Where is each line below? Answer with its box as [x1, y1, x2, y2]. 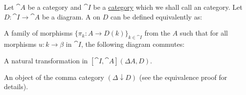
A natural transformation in [4, 55, 88, 65]
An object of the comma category [4, 72, 104, 82]
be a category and [27, 2, 82, 12]
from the [144, 28, 171, 38]
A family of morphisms [4, 28, 73, 38]
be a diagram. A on [42, 11, 101, 21]
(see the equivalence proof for [139, 72, 227, 82]
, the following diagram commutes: [81, 38, 185, 49]
